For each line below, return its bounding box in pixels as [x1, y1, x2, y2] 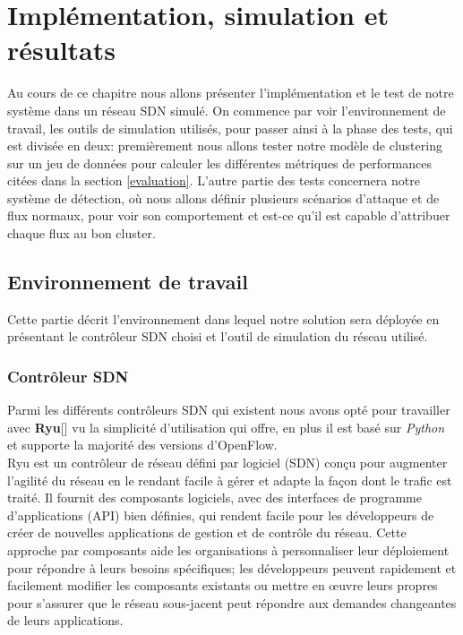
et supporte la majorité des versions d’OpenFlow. [7, 435, 278, 454]
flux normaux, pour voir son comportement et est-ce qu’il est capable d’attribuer [7, 206, 450, 225]
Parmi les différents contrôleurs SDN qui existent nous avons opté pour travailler [7, 400, 450, 419]
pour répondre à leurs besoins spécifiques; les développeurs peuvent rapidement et [7, 558, 457, 577]
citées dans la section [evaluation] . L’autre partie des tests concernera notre [7, 171, 420, 190]
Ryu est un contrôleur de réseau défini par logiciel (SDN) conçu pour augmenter [7, 453, 448, 472]
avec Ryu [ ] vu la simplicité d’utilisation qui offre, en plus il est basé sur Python [7, 417, 445, 436]
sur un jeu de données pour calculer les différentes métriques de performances [7, 153, 432, 172]
